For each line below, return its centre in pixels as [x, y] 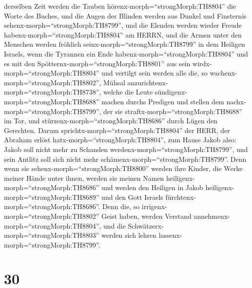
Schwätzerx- [146, 225]
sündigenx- [171, 92]
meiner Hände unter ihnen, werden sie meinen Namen [84, 178]
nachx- [236, 101]
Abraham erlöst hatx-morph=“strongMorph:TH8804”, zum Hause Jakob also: [120, 140]
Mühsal [114, 82]
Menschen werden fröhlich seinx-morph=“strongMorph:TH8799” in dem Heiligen [125, 44]
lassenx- [170, 235]
